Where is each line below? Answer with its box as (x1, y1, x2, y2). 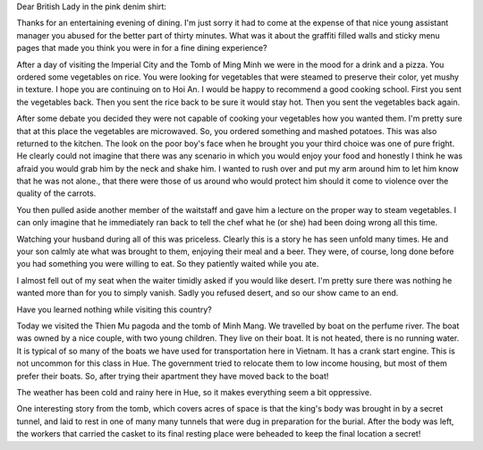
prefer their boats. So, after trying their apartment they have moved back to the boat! (16, 370, 329, 381)
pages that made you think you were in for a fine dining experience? (16, 43, 267, 54)
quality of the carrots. (16, 188, 97, 199)
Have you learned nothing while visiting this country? (16, 304, 212, 315)
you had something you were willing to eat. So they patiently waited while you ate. (16, 259, 319, 269)
